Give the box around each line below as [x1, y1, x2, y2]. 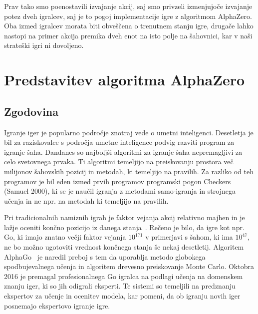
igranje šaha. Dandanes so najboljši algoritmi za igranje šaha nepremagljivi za [4, 146, 243, 157]
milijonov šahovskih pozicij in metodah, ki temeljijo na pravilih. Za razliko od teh [4, 166, 254, 176]
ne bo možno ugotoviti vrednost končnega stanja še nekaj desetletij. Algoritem [4, 242, 244, 252]
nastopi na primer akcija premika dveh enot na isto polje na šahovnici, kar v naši [4, 30, 253, 40]
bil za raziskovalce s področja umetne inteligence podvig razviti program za [4, 137, 235, 147]
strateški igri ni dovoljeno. [4, 40, 84, 50]
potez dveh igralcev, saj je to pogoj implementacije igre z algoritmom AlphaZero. [4, 10, 252, 21]
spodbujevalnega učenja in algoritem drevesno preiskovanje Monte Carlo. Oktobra [4, 261, 254, 272]
